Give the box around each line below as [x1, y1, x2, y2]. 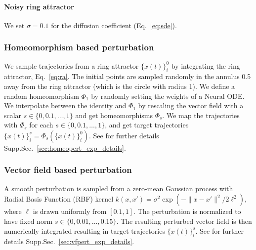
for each [29, 120, 53, 130]
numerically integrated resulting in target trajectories [4, 225, 165, 236]
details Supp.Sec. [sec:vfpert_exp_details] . [4, 236, 134, 247]
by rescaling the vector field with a [138, 100, 244, 111]
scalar [4, 110, 22, 120]
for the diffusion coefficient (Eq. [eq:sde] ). [51, 20, 177, 30]
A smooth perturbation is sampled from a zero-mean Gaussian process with [4, 183, 233, 193]
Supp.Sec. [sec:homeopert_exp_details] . [4, 142, 126, 153]
